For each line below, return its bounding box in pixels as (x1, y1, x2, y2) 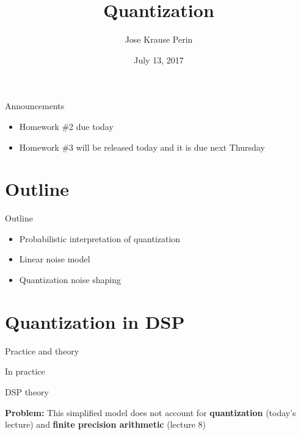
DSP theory (5, 385, 49, 398)
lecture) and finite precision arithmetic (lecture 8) (5, 418, 206, 431)
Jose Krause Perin (125, 33, 193, 46)
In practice (5, 365, 45, 378)
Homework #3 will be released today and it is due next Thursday (19, 140, 265, 153)
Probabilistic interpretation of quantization (19, 232, 181, 245)
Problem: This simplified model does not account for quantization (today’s (5, 406, 296, 419)
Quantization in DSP (5, 309, 185, 334)
